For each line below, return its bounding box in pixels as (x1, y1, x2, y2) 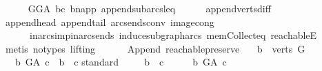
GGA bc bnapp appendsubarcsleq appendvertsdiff (28, 1, 271, 15)
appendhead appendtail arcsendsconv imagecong (5, 14, 214, 29)
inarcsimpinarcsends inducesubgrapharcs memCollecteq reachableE (29, 28, 317, 42)
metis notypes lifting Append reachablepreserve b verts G (5, 41, 305, 55)
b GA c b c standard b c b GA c (14, 55, 227, 69)
